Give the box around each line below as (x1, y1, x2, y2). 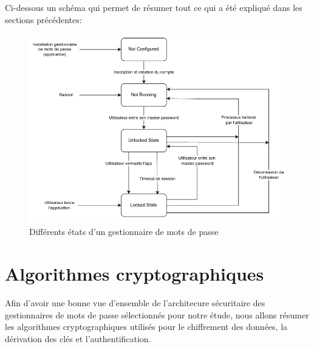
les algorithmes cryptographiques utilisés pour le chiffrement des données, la (5, 320, 288, 333)
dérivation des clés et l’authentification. (5, 332, 151, 345)
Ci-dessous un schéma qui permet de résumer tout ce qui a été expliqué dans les (5, 1, 302, 13)
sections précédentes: (5, 13, 82, 26)
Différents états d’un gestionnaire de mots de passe (29, 225, 219, 238)
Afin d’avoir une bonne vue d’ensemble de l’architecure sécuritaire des (5, 296, 265, 309)
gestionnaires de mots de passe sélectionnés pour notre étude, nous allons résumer (5, 308, 309, 321)
